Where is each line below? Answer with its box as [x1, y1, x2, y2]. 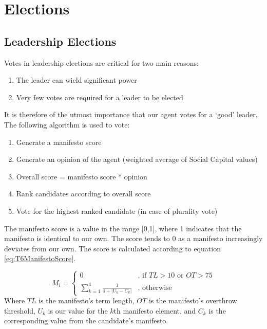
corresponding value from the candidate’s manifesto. [4, 315, 168, 326]
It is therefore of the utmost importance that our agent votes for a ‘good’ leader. [4, 109, 258, 120]
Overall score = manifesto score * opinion [16, 171, 147, 181]
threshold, [4, 305, 35, 316]
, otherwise [138, 284, 172, 291]
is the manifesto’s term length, [39, 295, 135, 306]
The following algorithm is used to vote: [4, 119, 130, 130]
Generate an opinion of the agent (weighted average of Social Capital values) [16, 154, 258, 164]
